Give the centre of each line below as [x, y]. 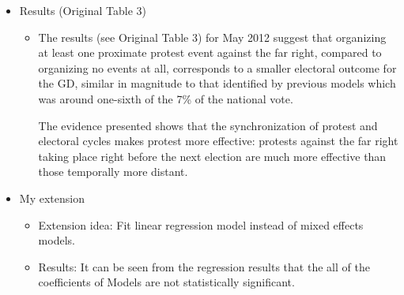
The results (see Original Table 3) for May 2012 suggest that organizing [212, 37]
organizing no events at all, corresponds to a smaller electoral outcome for [217, 67]
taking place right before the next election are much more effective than [212, 156]
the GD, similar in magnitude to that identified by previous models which [217, 83]
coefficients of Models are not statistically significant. [166, 282]
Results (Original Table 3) [83, 10]
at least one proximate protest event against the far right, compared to [210, 52]
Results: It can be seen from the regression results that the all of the [204, 266]
